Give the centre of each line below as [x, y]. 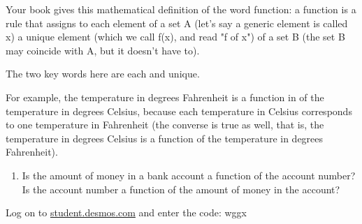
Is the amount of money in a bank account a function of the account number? [189, 175]
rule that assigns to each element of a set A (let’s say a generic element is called [177, 23]
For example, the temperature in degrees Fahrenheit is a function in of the [165, 97]
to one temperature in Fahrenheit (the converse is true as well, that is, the [165, 125]
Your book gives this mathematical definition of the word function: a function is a [181, 9]
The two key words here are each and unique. [103, 74]
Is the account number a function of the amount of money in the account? [181, 189]
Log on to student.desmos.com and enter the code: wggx [126, 212]
